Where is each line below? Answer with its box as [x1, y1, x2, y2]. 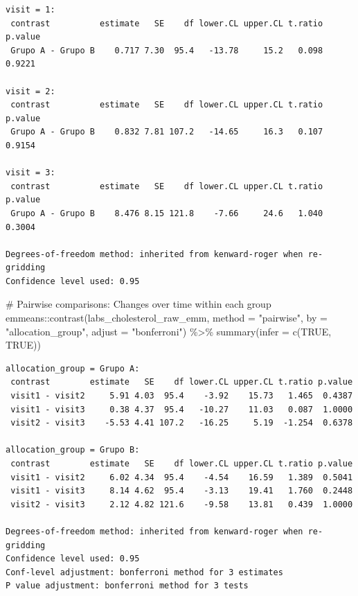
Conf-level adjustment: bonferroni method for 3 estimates [6, 567, 283, 577]
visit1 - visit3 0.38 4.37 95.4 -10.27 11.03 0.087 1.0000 [10, 404, 353, 414]
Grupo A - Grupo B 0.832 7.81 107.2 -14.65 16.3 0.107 [10, 127, 323, 137]
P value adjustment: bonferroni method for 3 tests [6, 581, 249, 591]
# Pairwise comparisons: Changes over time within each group [6, 297, 271, 311]
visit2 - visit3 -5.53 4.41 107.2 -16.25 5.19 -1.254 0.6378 [10, 418, 353, 428]
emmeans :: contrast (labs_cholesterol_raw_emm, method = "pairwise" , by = [6, 310, 328, 325]
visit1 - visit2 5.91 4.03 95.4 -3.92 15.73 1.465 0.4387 [10, 391, 353, 401]
